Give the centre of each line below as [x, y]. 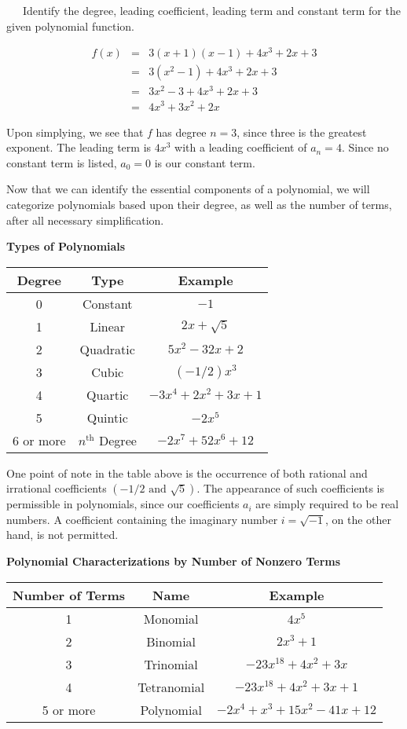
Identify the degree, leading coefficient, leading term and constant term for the [211, 10]
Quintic [107, 417]
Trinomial [171, 664]
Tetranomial [171, 687]
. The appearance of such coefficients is [291, 488]
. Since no [365, 147]
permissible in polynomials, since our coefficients [123, 504]
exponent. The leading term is [79, 147]
